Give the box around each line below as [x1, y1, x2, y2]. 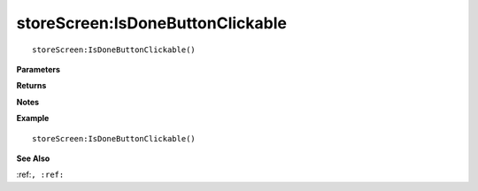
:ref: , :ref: [16, 169, 65, 180]
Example [16, 113, 50, 124]
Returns [16, 80, 47, 91]
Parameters [16, 64, 61, 74]
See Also [16, 153, 50, 164]
